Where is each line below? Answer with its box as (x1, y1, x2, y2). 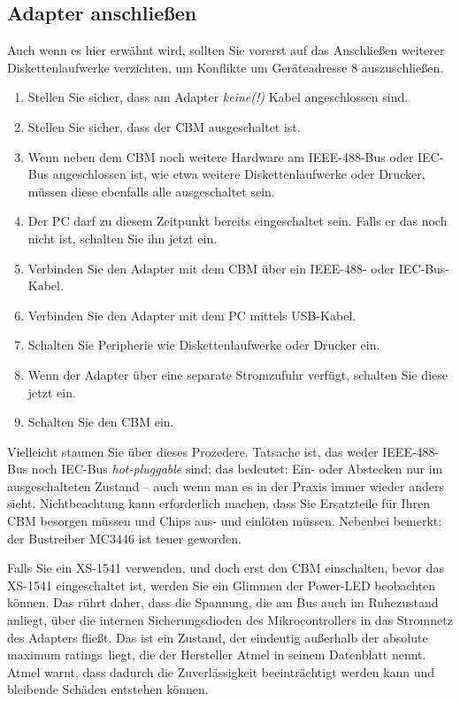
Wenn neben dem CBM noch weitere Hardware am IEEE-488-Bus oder (27, 147, 414, 166)
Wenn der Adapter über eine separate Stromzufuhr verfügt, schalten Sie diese (27, 365, 448, 383)
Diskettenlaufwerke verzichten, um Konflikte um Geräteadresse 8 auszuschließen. (7, 58, 444, 76)
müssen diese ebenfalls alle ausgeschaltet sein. (27, 181, 275, 200)
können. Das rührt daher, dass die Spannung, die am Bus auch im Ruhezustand (7, 593, 439, 612)
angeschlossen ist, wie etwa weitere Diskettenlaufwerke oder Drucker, (52, 165, 425, 183)
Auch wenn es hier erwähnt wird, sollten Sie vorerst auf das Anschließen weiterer (7, 41, 445, 59)
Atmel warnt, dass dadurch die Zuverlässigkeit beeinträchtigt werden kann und (7, 662, 435, 681)
